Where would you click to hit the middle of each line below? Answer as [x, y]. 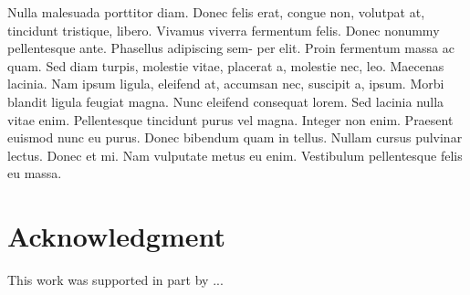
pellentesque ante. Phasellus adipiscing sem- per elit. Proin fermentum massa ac [231, 48]
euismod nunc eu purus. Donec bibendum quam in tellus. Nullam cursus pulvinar [235, 137]
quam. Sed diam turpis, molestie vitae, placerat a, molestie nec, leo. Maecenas [226, 65]
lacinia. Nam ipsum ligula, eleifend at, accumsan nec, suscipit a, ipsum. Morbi [226, 84]
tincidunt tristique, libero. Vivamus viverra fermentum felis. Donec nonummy [224, 30]
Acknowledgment [116, 236]
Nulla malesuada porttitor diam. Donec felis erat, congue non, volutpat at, [216, 12]
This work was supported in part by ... [115, 280]
